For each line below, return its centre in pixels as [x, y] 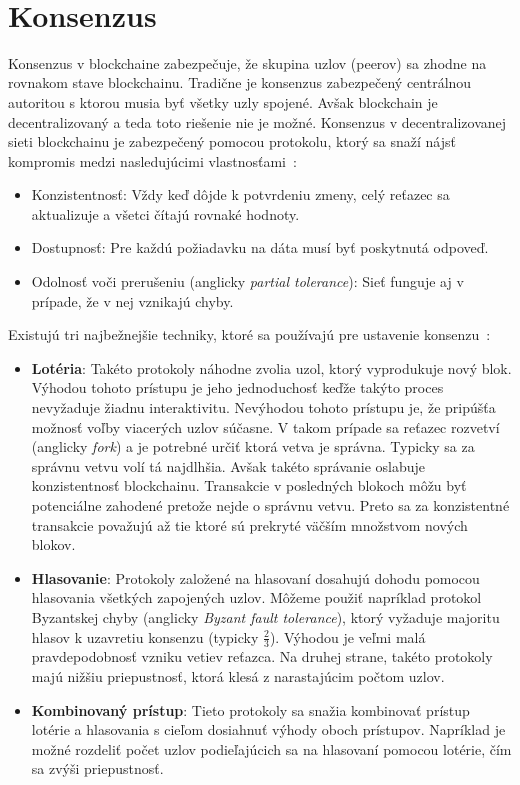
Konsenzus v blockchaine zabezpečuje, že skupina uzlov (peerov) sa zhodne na [247, 62]
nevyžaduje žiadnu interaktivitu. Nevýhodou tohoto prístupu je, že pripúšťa [263, 407]
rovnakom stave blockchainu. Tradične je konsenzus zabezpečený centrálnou [240, 82]
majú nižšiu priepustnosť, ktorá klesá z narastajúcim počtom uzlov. [238, 675]
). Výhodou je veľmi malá [347, 636]
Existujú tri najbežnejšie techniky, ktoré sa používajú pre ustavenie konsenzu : [249, 334]
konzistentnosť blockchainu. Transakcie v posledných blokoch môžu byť [249, 485]
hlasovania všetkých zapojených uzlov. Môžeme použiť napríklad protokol [256, 597]
